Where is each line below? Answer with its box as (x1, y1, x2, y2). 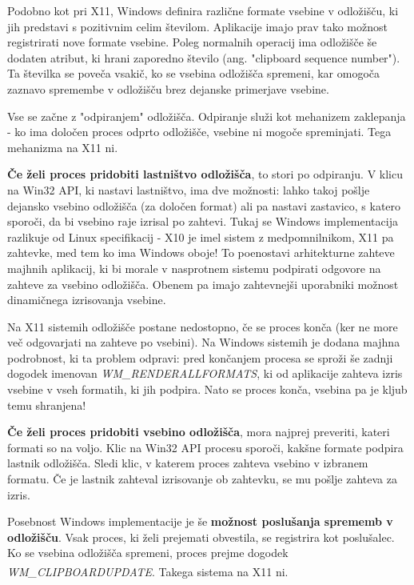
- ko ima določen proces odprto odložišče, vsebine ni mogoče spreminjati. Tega (7, 123, 392, 140)
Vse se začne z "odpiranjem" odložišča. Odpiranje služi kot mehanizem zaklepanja (7, 107, 406, 124)
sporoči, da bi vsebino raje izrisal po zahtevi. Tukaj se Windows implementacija (7, 213, 398, 230)
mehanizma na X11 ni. (7, 138, 118, 155)
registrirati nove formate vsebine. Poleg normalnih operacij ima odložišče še (7, 34, 377, 50)
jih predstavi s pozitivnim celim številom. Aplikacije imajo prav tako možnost (7, 18, 388, 34)
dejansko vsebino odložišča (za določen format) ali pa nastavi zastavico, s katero (7, 197, 401, 214)
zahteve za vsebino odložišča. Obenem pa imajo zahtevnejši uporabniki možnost (7, 275, 399, 292)
